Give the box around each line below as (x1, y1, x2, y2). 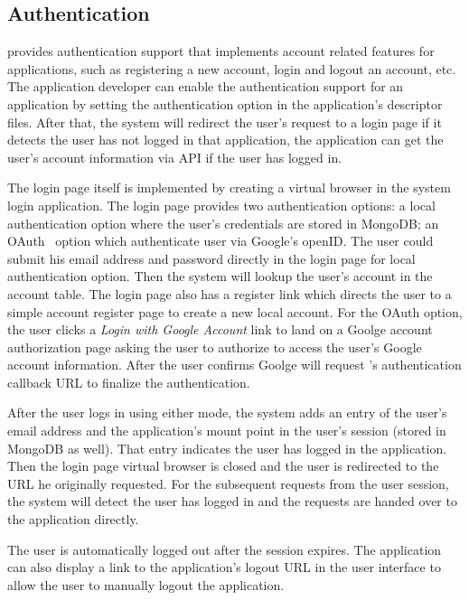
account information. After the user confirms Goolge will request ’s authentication (7, 355, 462, 374)
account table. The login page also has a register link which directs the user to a (7, 284, 452, 303)
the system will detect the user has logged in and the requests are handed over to (7, 492, 457, 511)
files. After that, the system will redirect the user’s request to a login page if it (7, 112, 442, 131)
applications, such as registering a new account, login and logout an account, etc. (7, 59, 456, 78)
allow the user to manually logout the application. (7, 575, 285, 594)
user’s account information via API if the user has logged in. (7, 147, 342, 166)
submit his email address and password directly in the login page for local (7, 248, 416, 267)
